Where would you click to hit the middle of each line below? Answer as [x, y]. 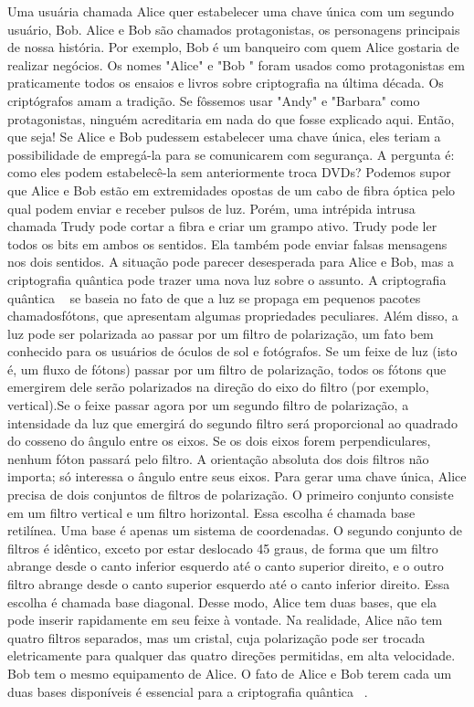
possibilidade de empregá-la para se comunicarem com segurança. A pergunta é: [231, 154]
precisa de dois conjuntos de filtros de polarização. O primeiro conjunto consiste [231, 495]
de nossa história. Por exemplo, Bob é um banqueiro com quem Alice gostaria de [233, 47]
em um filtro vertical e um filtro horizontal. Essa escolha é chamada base [211, 512]
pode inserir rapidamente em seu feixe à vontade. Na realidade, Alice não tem [225, 620]
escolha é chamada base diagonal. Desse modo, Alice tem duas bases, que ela [222, 601]
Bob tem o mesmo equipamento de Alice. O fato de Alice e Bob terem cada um [230, 673]
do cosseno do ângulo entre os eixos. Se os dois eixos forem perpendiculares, [219, 441]
